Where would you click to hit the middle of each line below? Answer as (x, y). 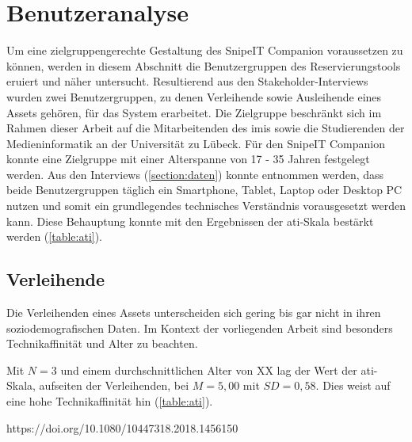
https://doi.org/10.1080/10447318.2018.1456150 (122, 427)
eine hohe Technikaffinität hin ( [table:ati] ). (110, 401)
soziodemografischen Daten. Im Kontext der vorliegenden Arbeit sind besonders (200, 328)
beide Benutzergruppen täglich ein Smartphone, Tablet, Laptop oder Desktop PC (204, 190)
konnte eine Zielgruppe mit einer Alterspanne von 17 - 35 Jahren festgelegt (188, 159)
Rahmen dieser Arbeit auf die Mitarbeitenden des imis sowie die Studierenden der (206, 128)
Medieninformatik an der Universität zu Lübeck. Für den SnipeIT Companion (196, 143)
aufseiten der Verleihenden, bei (114, 385)
